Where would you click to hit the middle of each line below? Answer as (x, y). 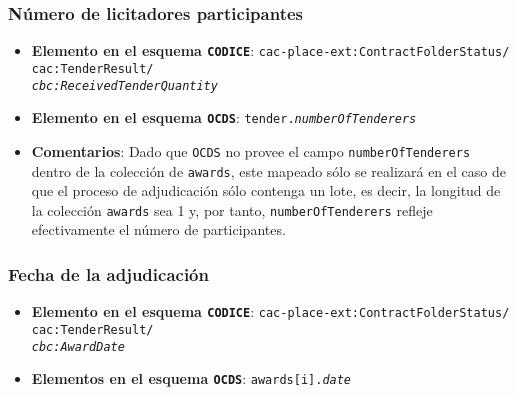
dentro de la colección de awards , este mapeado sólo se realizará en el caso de (268, 170)
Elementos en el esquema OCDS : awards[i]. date (191, 378)
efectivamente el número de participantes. (158, 229)
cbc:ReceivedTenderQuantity (124, 85)
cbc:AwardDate (78, 346)
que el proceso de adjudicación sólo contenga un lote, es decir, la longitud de (266, 190)
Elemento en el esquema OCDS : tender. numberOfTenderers (224, 117)
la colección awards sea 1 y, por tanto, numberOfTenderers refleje (232, 209)
